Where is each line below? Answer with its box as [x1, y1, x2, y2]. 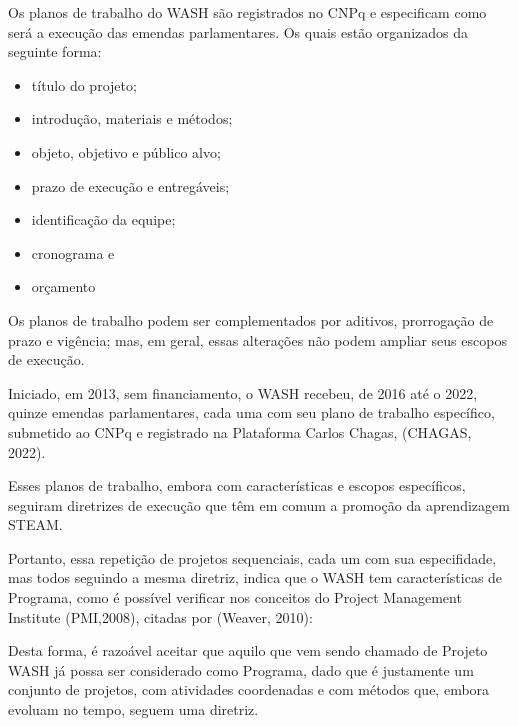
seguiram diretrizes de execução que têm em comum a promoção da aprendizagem [8, 494, 510, 515]
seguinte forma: [8, 41, 102, 62]
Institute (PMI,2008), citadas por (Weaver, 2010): [8, 606, 313, 627]
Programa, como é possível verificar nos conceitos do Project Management [8, 587, 462, 608]
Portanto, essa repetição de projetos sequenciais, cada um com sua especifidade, [8, 547, 497, 568]
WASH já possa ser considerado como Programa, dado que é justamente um [8, 659, 474, 680]
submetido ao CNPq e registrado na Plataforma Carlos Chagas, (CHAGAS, [8, 421, 472, 442]
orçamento [31, 276, 96, 297]
